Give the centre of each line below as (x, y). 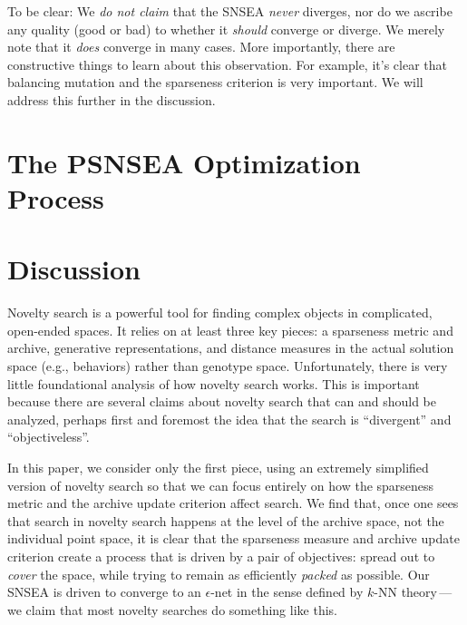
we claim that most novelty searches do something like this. (172, 609)
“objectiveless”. (49, 437)
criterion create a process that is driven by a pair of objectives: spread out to (221, 556)
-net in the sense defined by (287, 592)
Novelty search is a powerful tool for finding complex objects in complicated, (220, 312)
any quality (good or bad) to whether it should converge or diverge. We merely (226, 29)
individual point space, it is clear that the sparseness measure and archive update (233, 538)
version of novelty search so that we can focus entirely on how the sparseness (221, 485)
